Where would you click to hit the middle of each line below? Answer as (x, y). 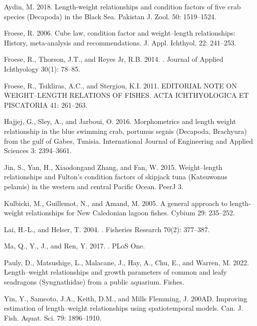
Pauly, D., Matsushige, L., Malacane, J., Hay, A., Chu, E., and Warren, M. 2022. (127, 262)
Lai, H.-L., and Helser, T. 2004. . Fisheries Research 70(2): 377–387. (107, 229)
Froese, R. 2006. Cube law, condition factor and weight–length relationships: (120, 33)
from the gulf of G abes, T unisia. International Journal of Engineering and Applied (128, 141)
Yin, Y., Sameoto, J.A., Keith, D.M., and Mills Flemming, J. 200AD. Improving (126, 298)
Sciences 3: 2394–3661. (38, 150)
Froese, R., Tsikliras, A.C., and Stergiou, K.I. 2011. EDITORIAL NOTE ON (121, 85)
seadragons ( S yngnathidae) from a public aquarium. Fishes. (94, 282)
